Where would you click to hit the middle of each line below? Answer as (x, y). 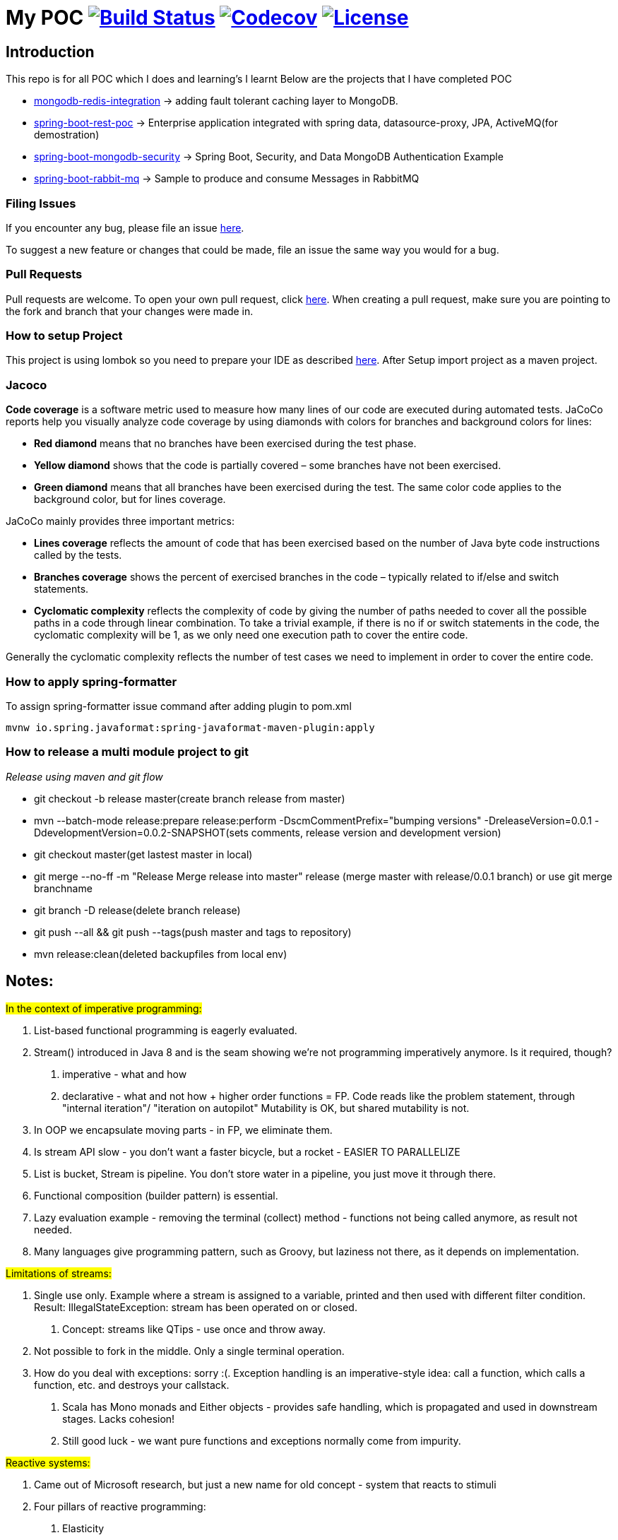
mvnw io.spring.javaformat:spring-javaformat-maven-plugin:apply (190, 727)
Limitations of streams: (59, 1273)
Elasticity (83, 1528)
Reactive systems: (48, 1462)
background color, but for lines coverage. (130, 499)
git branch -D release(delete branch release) (137, 910)
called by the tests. (78, 555)
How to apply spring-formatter (91, 681)
